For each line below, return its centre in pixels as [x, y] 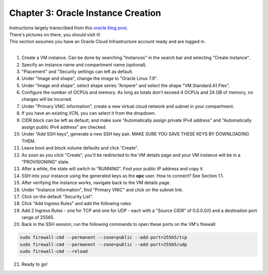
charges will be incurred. [47, 99]
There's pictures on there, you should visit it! [55, 34]
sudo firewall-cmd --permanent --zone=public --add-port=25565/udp [103, 244]
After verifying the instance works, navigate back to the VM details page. [96, 183]
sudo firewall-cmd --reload [54, 251]
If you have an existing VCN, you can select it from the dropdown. [89, 113]
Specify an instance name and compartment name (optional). [84, 65]
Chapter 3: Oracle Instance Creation [85, 13]
